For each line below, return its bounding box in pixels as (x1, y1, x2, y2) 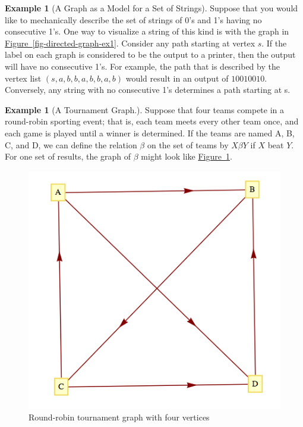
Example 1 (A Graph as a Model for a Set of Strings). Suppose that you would (5, 2, 298, 14)
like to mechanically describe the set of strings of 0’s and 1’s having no (5, 13, 262, 26)
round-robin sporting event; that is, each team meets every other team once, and (5, 115, 299, 127)
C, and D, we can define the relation (5, 138, 137, 151)
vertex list (5, 71, 42, 84)
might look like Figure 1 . (141, 150, 232, 163)
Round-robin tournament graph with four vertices (29, 411, 210, 423)
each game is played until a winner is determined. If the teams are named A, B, (5, 126, 295, 139)
